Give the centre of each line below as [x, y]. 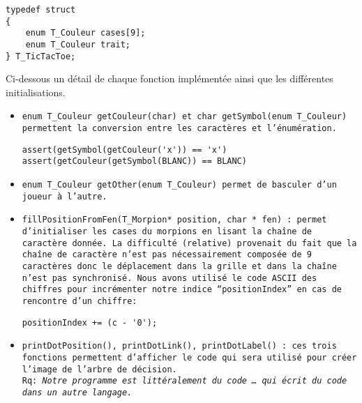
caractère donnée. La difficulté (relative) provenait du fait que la [189, 243]
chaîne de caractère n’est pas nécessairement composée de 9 [167, 255]
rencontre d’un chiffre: [80, 301]
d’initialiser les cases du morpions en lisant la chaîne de [167, 232]
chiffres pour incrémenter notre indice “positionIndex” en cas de [182, 290]
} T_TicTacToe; [41, 56]
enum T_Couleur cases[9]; [85, 33]
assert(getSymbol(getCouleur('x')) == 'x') [125, 150]
